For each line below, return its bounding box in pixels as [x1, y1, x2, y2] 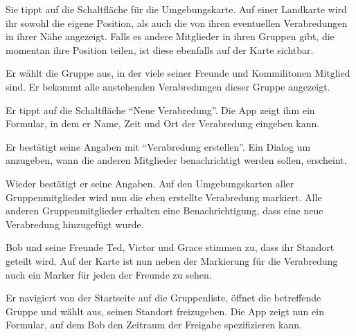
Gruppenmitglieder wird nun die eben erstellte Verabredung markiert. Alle [6, 189, 322, 204]
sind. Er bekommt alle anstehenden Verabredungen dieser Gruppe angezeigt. [6, 79, 330, 93]
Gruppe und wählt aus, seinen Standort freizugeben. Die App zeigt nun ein [6, 304, 324, 318]
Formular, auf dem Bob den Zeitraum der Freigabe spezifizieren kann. [6, 317, 302, 332]
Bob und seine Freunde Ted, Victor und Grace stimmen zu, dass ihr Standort [6, 240, 335, 254]
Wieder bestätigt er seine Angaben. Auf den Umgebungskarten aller [6, 176, 294, 190]
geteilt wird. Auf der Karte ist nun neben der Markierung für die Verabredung [6, 253, 338, 268]
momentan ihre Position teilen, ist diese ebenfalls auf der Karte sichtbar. [6, 42, 314, 57]
